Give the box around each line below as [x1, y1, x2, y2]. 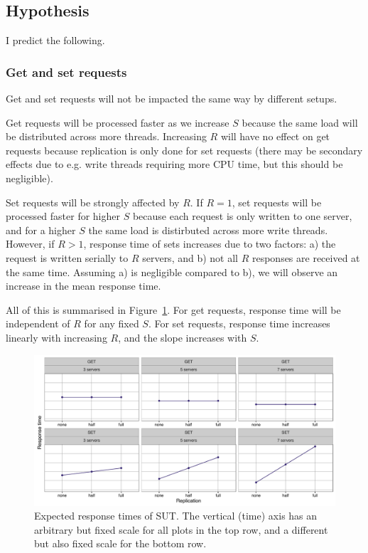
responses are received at [251, 250, 360, 265]
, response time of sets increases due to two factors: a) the [83, 236, 336, 251]
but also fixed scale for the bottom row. [34, 536, 207, 551]
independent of [6, 316, 70, 331]
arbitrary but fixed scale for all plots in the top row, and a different [34, 522, 328, 537]
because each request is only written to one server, [132, 209, 352, 223]
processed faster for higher [6, 209, 120, 223]
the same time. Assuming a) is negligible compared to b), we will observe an [6, 264, 338, 279]
